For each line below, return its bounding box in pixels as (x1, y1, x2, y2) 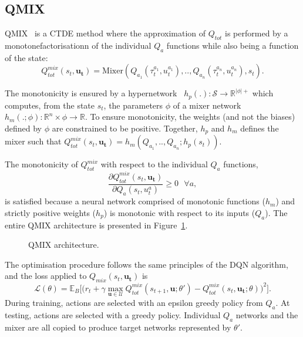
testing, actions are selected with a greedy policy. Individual (5, 308, 221, 321)
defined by (5, 122, 42, 134)
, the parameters (103, 99, 163, 111)
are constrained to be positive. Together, (52, 122, 198, 134)
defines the (240, 122, 279, 134)
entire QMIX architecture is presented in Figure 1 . (5, 218, 188, 231)
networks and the (235, 308, 298, 321)
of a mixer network (173, 99, 241, 111)
